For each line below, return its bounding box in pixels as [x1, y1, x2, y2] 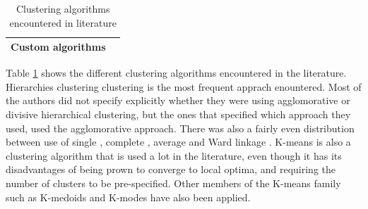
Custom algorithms [11, 39, 106, 54]
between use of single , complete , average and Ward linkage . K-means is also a [6, 134, 351, 149]
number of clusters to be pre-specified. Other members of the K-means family [6, 176, 341, 191]
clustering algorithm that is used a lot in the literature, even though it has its [6, 148, 342, 163]
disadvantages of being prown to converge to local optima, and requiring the [6, 162, 336, 177]
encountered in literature [9, 15, 117, 30]
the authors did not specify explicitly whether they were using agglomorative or [6, 93, 350, 108]
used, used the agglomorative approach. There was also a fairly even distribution [6, 120, 355, 135]
